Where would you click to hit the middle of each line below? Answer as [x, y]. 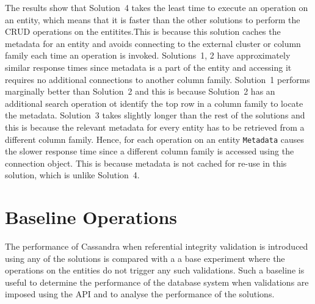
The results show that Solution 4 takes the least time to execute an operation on [157, 7]
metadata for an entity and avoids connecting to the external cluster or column [153, 43]
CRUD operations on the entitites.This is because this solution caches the [143, 31]
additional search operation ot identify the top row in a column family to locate [154, 103]
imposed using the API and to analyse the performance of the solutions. [140, 294]
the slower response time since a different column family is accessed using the [150, 151]
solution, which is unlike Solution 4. [72, 175]
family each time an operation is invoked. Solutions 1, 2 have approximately [148, 55]
